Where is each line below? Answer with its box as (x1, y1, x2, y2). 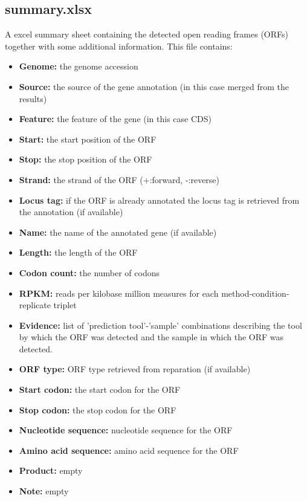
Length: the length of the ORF (19, 246, 138, 259)
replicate (19, 299, 51, 311)
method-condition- (221, 286, 289, 299)
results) (19, 92, 47, 105)
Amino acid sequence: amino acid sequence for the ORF (19, 444, 239, 456)
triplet (53, 299, 77, 311)
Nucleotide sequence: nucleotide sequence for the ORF (19, 424, 233, 436)
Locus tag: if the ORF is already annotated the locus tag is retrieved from (19, 193, 300, 206)
